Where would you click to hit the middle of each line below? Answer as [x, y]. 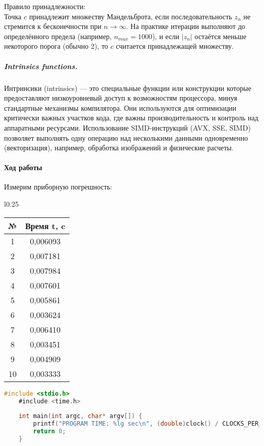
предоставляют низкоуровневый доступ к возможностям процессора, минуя [121, 98]
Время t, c [45, 226]
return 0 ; [49, 432]
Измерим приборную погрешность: [58, 187]
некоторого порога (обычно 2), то [56, 46]
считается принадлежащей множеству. [175, 46]
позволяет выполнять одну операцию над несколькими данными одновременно [126, 137]
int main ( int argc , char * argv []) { [80, 416]
